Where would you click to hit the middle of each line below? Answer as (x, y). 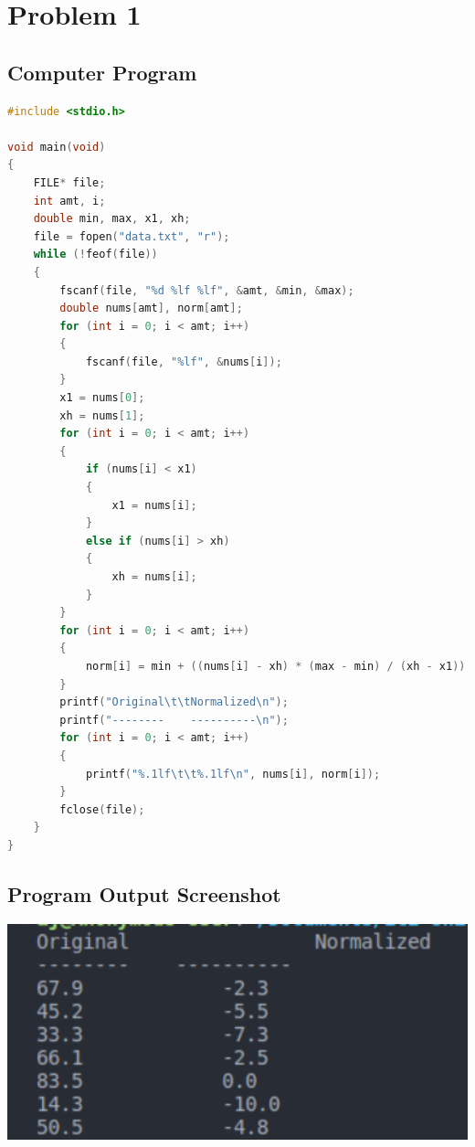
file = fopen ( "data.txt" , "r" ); (132, 236)
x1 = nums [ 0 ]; (102, 398)
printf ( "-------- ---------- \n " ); (174, 720)
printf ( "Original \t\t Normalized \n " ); (174, 702)
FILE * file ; (69, 182)
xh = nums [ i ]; (154, 577)
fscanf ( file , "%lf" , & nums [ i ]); (184, 361)
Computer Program (102, 72)
